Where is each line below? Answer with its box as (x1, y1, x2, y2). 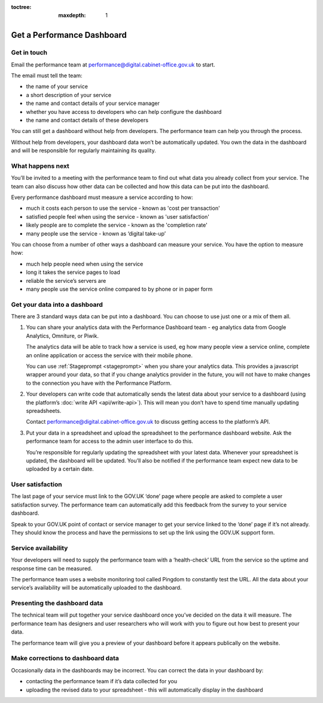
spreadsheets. (26, 407, 62, 414)
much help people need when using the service (26, 260, 144, 267)
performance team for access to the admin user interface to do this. (26, 438, 194, 445)
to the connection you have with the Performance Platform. (26, 379, 172, 387)
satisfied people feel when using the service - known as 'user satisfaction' (26, 213, 209, 220)
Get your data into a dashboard (11, 300, 103, 309)
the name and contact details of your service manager (26, 99, 160, 107)
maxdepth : (58, 12, 86, 19)
